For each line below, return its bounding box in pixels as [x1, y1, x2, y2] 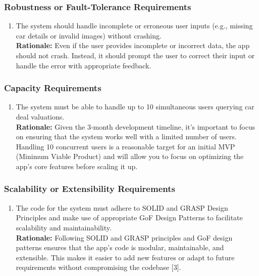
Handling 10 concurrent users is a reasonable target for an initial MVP [16, 141, 235, 151]
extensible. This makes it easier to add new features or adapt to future [16, 252, 235, 262]
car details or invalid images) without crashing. [16, 30, 162, 41]
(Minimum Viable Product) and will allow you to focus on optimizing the [16, 151, 244, 162]
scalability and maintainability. [16, 222, 112, 232]
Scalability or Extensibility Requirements [4, 182, 175, 195]
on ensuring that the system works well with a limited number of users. [16, 131, 237, 142]
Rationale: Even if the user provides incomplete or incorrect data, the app [16, 40, 250, 51]
